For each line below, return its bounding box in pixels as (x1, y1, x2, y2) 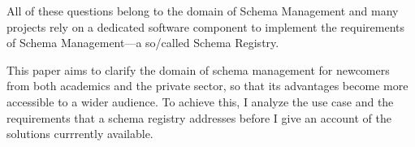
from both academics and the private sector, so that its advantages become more (6, 77, 409, 94)
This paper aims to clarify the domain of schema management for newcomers (6, 61, 390, 78)
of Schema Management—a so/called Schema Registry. (6, 34, 279, 51)
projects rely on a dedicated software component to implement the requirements (6, 18, 404, 35)
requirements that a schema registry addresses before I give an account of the (6, 109, 391, 126)
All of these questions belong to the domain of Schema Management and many (6, 2, 399, 19)
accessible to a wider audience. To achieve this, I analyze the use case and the (6, 93, 394, 110)
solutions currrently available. (6, 125, 153, 142)
